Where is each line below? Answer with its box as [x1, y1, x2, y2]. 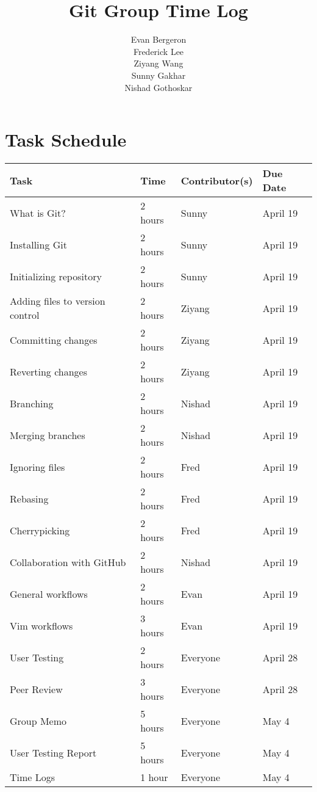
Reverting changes [10, 364, 88, 379]
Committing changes [10, 332, 98, 347]
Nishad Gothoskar [124, 81, 193, 93]
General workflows [10, 586, 88, 601]
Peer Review [10, 681, 63, 696]
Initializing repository [10, 269, 102, 283]
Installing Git [10, 237, 68, 252]
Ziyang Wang [134, 57, 183, 70]
